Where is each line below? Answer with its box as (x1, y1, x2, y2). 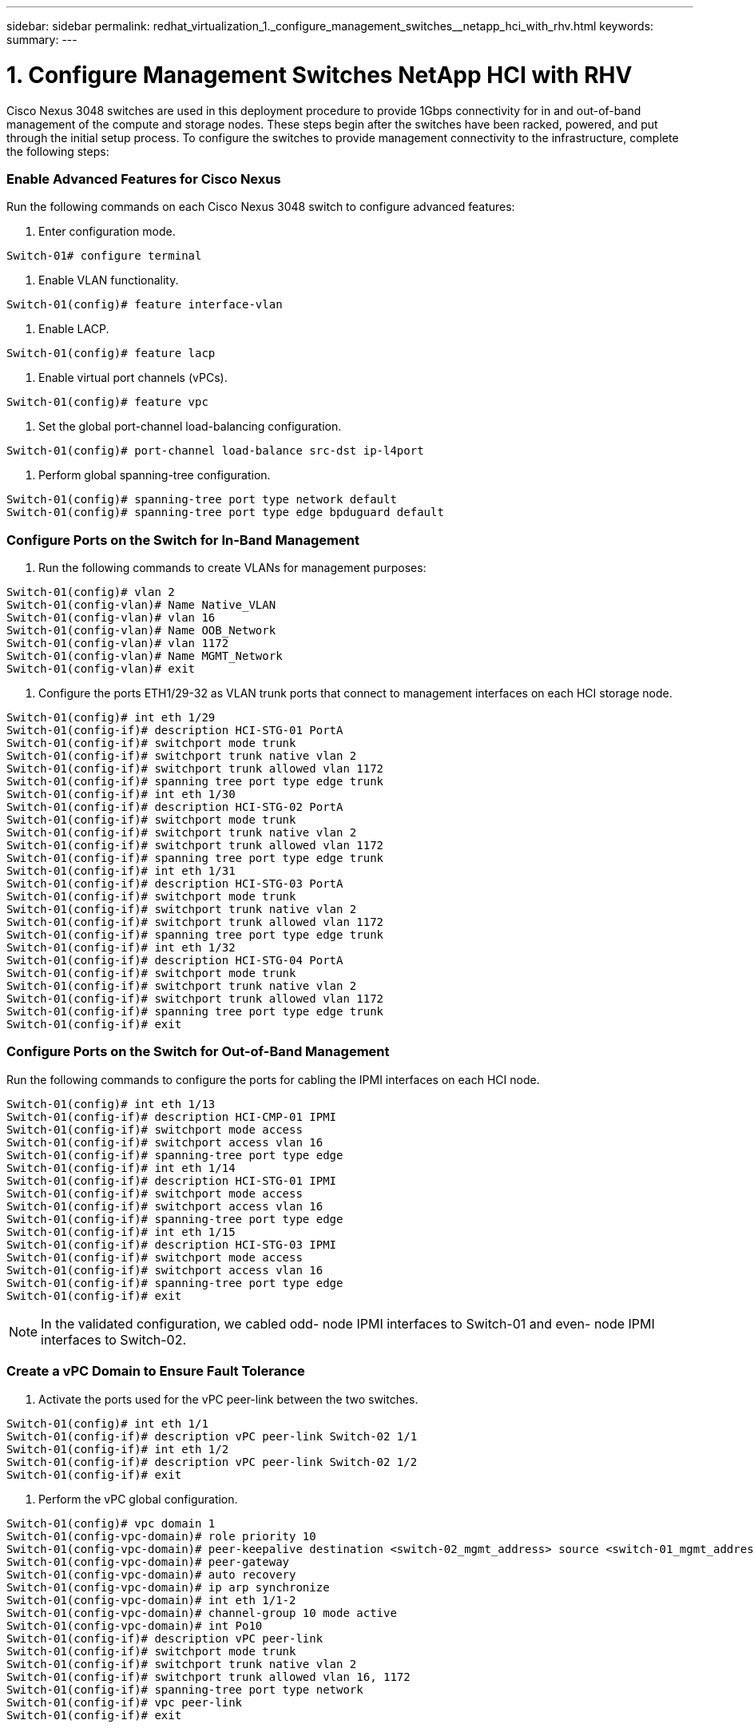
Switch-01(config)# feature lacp (6, 347, 216, 360)
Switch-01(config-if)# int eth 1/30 (6, 788, 236, 800)
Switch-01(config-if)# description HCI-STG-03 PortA (6, 877, 343, 890)
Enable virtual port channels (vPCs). (38, 371, 228, 385)
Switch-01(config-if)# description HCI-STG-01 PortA (6, 724, 343, 737)
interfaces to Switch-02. (41, 1331, 187, 1348)
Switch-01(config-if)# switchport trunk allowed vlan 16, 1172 (6, 1670, 411, 1683)
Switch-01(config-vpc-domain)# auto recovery (6, 1567, 296, 1581)
